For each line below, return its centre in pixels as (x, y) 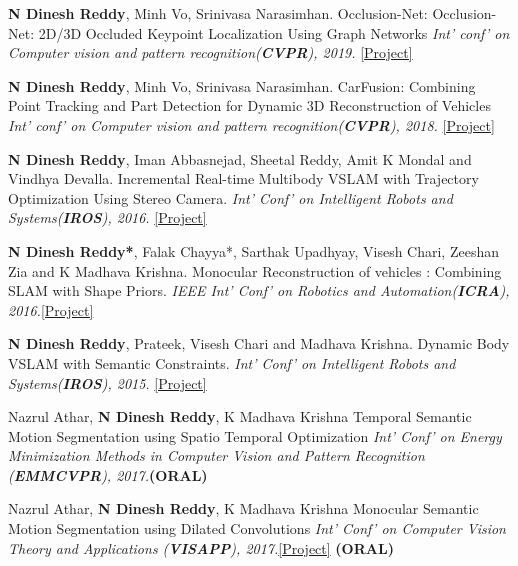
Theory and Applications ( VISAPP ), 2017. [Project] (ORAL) (201, 547)
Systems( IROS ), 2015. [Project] (107, 382)
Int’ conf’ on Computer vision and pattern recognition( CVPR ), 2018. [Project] (251, 124)
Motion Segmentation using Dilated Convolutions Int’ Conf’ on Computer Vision (257, 528)
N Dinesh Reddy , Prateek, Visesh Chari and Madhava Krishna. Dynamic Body (259, 343)
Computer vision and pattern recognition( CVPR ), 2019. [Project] (210, 52)
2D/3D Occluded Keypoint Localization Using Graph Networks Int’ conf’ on (274, 32)
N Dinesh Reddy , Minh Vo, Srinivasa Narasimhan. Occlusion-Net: (218, 13)
